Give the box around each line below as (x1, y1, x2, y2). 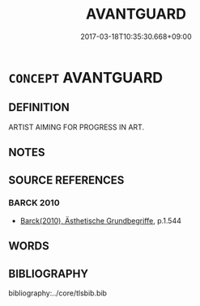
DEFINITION (8, 100, 70, 114)
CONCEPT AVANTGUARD (8, 68, 164, 87)
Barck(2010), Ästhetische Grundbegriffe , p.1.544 (19, 215, 182, 225)
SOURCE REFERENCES (8, 173, 125, 187)
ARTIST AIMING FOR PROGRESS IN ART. (8, 122, 144, 132)
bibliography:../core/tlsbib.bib (8, 288, 108, 298)
